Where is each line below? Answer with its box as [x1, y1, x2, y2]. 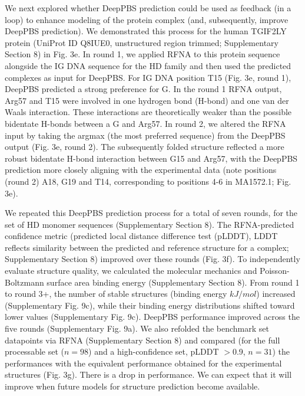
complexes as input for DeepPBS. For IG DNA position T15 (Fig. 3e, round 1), [5, 71, 291, 83]
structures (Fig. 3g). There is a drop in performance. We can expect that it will [5, 368, 292, 381]
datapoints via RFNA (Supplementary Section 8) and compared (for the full [5, 333, 280, 346]
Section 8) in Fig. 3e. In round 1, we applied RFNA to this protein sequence [5, 48, 280, 60]
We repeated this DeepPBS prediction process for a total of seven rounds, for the [5, 207, 298, 219]
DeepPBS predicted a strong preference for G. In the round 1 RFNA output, [5, 83, 282, 95]
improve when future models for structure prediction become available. [5, 380, 260, 392]
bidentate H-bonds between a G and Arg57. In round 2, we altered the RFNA [5, 117, 286, 129]
